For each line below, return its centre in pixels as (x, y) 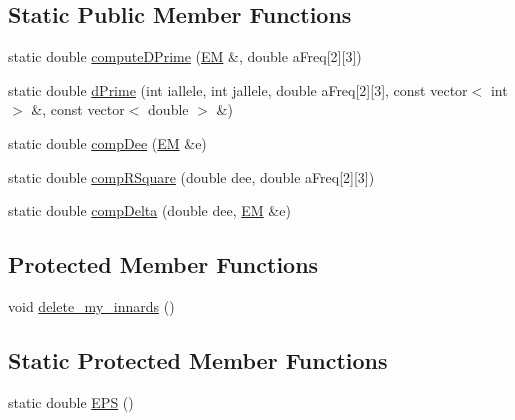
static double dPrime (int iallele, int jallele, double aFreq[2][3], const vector (238, 89)
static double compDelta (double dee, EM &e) (149, 210)
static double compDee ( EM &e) (107, 142)
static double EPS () (71, 401)
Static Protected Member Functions (198, 359)
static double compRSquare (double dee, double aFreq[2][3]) (191, 176)
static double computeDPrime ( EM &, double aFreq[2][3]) (185, 56)
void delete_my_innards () (91, 305)
